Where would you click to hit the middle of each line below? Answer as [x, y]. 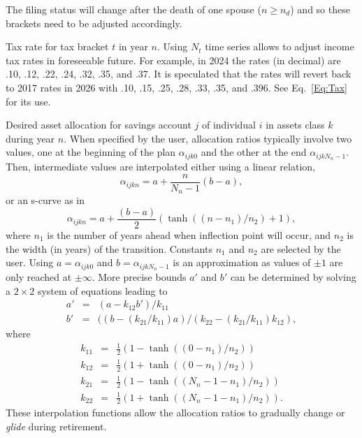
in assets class [295, 125]
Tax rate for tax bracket [57, 46]
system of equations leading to [102, 290]
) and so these [320, 9]
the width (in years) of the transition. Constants [109, 248]
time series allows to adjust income [280, 46]
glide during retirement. [56, 426]
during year [30, 138]
